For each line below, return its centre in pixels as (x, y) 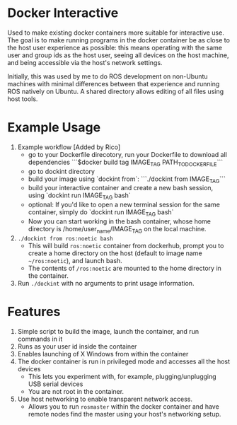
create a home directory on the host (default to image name (115, 253)
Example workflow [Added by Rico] (69, 147)
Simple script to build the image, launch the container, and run (108, 331)
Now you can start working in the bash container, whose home (119, 221)
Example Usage (54, 128)
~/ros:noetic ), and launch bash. (75, 260)
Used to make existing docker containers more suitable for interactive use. (116, 33)
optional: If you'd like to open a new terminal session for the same (124, 205)
